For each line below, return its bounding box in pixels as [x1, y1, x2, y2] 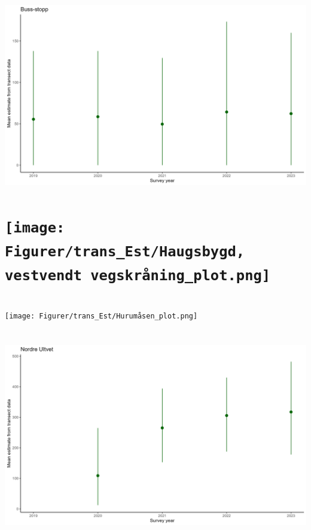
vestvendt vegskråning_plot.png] [5, 267, 271, 284]
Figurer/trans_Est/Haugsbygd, [5, 243, 245, 261]
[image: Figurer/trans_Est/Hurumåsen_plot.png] [5, 311, 198, 320]
